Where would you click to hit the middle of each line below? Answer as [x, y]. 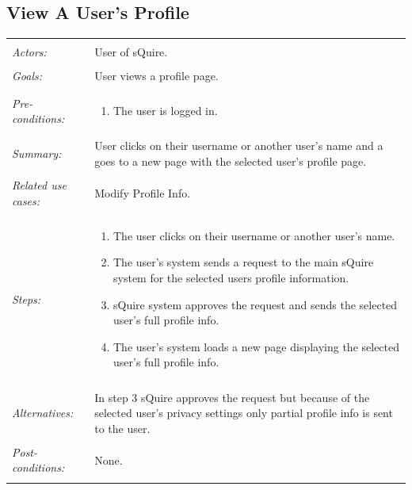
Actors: [29, 52]
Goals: [27, 76]
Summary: [37, 153]
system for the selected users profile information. [231, 278]
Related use [39, 185]
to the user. [122, 428]
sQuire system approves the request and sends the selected [256, 304]
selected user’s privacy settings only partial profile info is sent [244, 413]
